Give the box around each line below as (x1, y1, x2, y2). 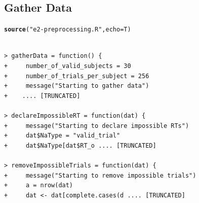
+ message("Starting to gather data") (4, 82, 149, 90)
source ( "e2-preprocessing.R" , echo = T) (4, 26, 131, 33)
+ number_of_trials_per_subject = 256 (4, 72, 149, 80)
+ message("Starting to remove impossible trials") (4, 172, 196, 179)
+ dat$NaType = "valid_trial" (4, 132, 121, 140)
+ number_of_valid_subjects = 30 (4, 62, 131, 70)
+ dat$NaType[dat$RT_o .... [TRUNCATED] (4, 142, 156, 149)
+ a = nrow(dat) (4, 182, 73, 189)
